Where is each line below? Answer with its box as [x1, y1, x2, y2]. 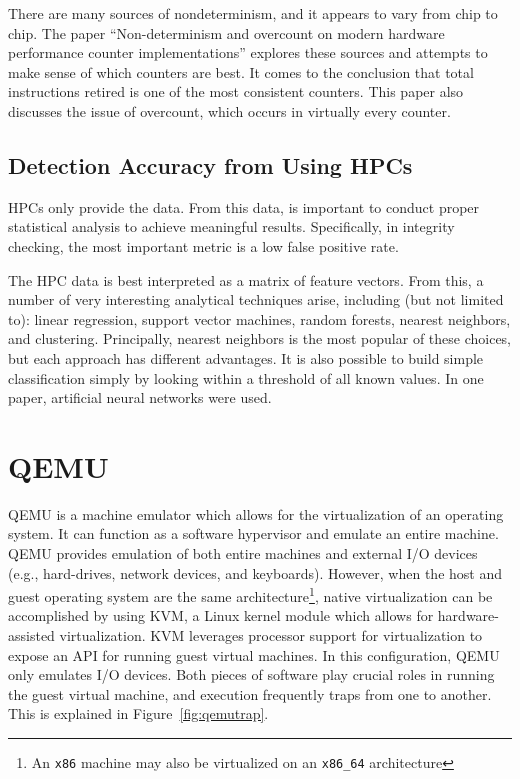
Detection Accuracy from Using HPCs [8, 149, 413, 180]
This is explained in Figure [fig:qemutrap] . [8, 703, 269, 724]
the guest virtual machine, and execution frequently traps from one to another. [8, 683, 492, 704]
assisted [8, 625, 55, 646]
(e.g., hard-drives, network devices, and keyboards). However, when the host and [8, 562, 503, 583]
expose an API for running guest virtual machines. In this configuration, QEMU [8, 644, 500, 665]
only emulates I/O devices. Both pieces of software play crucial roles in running [8, 664, 495, 685]
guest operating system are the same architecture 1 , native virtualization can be [8, 583, 493, 606]
